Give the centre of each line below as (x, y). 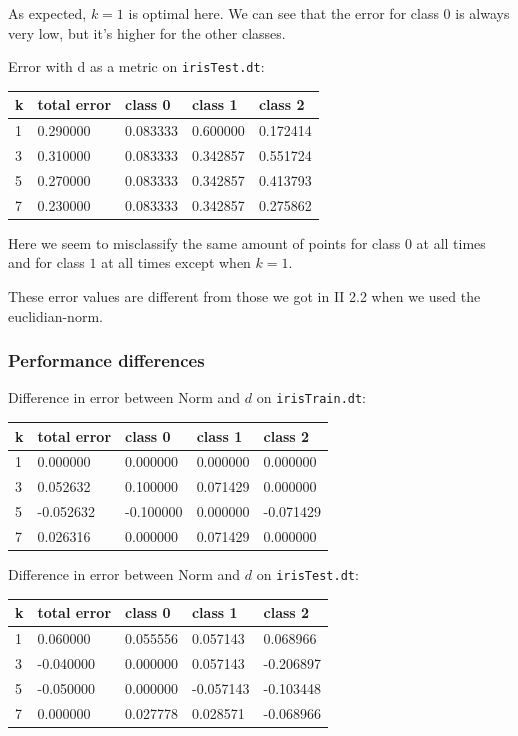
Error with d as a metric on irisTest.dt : (136, 66)
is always (482, 13)
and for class (46, 262)
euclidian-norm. (55, 315)
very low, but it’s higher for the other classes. (147, 32)
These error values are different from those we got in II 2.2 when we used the (244, 296)
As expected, (47, 13)
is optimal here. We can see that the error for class (283, 13)
